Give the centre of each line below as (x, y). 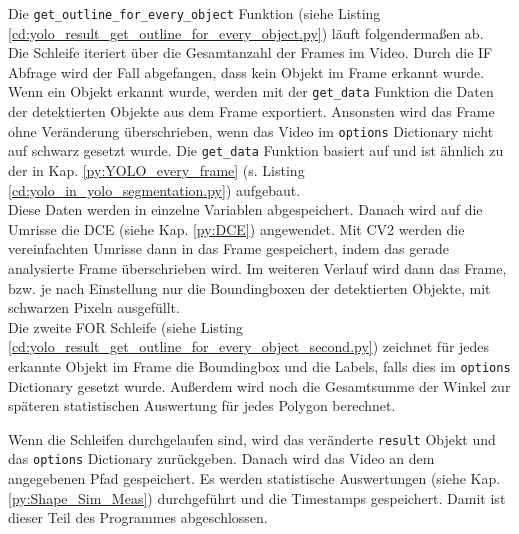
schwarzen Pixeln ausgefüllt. (94, 307)
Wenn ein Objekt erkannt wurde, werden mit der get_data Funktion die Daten (251, 91)
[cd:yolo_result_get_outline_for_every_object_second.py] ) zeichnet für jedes (249, 346)
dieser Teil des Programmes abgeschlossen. (138, 517)
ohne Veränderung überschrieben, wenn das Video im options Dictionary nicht (251, 130)
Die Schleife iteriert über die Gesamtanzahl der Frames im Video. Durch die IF (250, 52)
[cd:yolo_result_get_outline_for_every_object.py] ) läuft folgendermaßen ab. (246, 32)
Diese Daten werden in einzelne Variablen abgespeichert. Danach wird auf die (245, 209)
